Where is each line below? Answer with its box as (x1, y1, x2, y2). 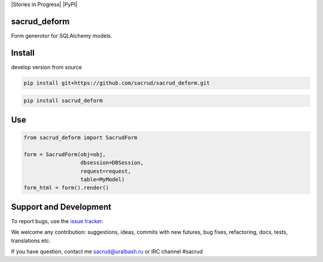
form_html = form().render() (23, 184, 109, 191)
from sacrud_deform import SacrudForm (23, 134, 138, 141)
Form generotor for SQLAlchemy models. (11, 32, 112, 39)
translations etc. (11, 237, 51, 244)
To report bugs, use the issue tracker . (11, 217, 104, 224)
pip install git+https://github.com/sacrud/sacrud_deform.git (23, 80, 210, 86)
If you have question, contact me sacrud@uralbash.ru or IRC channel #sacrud (11, 248, 203, 255)
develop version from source (11, 63, 82, 71)
